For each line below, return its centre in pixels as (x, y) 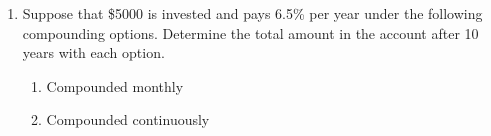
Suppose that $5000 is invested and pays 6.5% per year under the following (252, 13)
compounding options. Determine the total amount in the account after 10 (250, 32)
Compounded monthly (115, 85)
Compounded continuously (128, 119)
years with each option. (93, 52)
